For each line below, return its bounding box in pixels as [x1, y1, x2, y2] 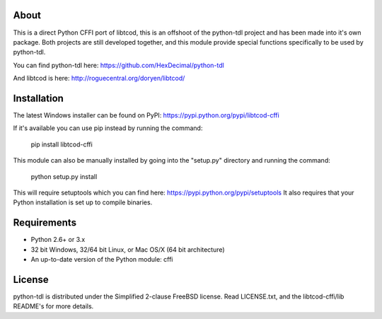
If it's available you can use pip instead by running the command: [13, 124, 203, 132]
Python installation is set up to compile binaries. [13, 198, 153, 207]
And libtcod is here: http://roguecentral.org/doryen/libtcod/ [13, 74, 185, 83]
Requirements [13, 216, 77, 229]
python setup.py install [30, 172, 98, 180]
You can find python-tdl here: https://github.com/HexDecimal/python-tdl [13, 61, 224, 69]
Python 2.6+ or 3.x [30, 236, 86, 244]
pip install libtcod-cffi [30, 140, 93, 149]
